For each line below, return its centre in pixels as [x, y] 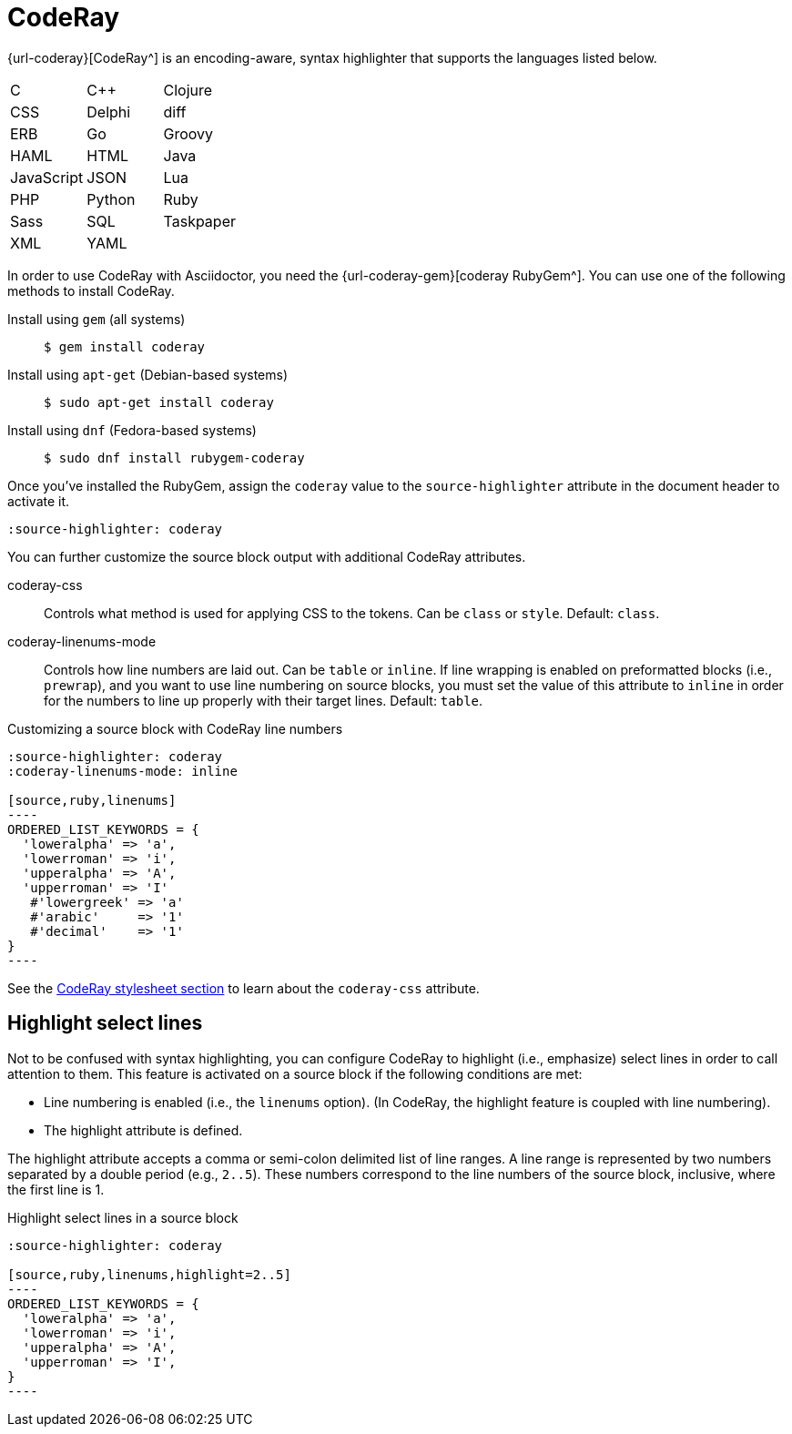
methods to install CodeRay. [91, 290]
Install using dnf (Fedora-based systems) [132, 430]
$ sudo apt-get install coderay [159, 402]
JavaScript [47, 177]
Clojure [188, 90]
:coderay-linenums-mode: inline [122, 771]
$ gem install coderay [125, 346]
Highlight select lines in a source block [123, 1217]
